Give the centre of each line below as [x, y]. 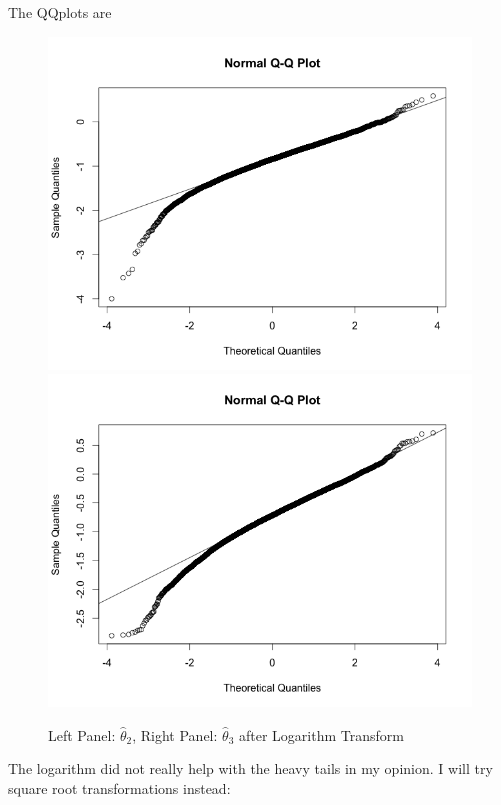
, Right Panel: [175, 734]
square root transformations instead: [119, 787]
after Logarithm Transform [321, 734]
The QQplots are [60, 12]
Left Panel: [82, 734]
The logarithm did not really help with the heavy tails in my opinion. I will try [250, 768]
